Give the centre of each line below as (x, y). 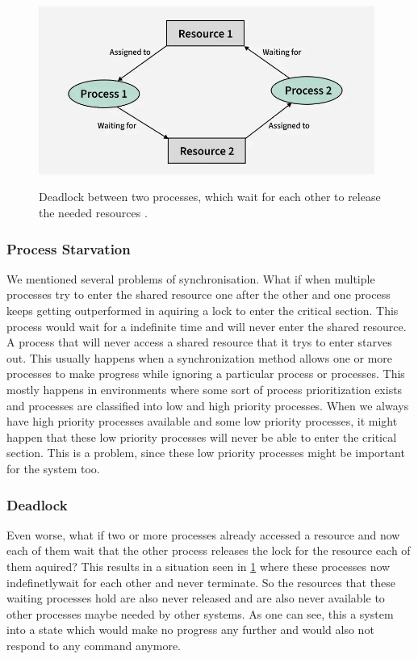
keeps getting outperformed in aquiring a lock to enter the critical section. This (203, 311)
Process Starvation (69, 248)
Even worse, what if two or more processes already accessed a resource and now (203, 534)
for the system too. (53, 468)
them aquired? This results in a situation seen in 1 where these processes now (199, 566)
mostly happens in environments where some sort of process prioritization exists (205, 390)
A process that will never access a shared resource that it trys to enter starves (199, 342)
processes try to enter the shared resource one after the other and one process (199, 294)
